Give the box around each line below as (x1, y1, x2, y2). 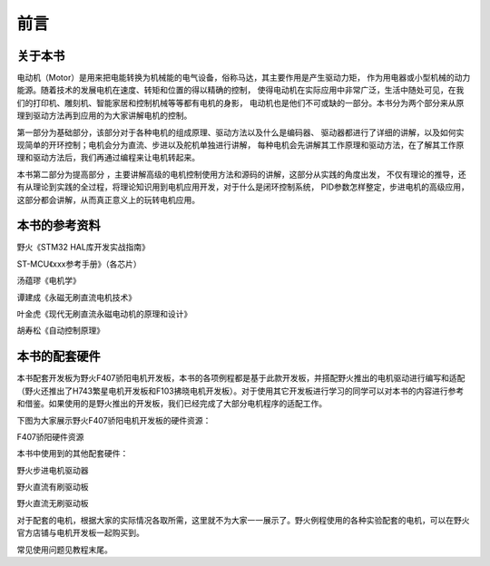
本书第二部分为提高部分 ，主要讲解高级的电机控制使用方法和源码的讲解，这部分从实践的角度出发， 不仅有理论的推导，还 (16, 169, 466, 180)
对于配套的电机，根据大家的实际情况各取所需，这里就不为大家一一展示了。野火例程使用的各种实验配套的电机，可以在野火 (16, 514, 470, 525)
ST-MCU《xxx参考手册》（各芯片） (16, 259, 142, 269)
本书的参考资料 (16, 218, 101, 233)
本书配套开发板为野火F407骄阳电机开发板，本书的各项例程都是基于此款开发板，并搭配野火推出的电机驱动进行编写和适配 (16, 373, 465, 384)
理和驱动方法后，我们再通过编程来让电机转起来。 (16, 152, 200, 163)
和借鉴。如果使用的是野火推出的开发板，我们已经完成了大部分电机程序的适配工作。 (16, 398, 327, 409)
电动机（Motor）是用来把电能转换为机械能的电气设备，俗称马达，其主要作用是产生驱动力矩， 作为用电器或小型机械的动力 (16, 73, 471, 83)
